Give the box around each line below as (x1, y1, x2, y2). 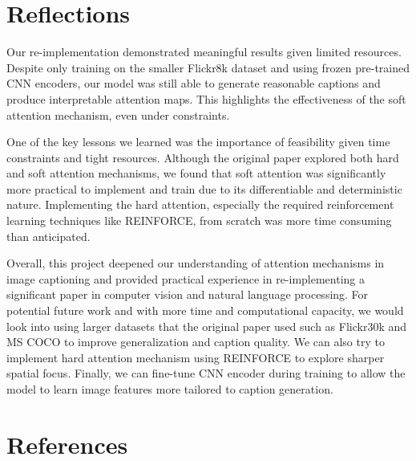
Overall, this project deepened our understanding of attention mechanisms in (6, 255, 385, 271)
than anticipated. (6, 227, 91, 244)
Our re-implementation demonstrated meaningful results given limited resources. (6, 43, 402, 60)
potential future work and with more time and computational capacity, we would (6, 302, 404, 319)
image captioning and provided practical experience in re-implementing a (6, 270, 366, 287)
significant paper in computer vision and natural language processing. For (6, 286, 369, 303)
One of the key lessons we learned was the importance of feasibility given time (6, 133, 390, 150)
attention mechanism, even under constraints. (6, 106, 230, 123)
